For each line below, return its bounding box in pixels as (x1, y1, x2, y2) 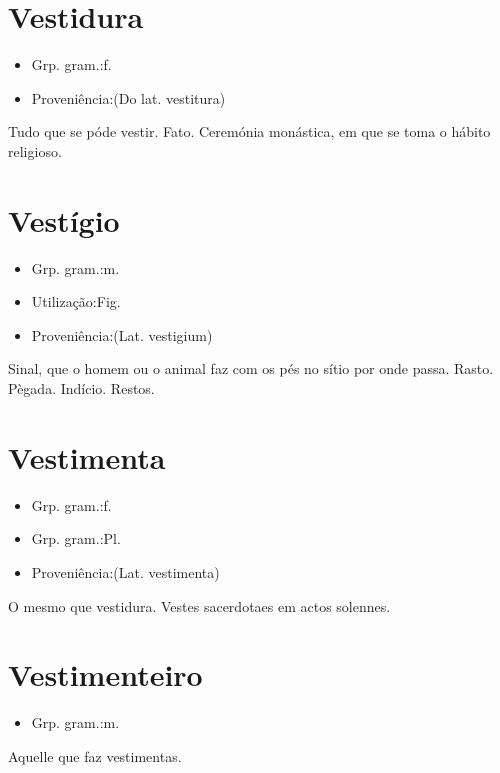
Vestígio (8, 199, 120, 240)
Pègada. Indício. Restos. (8, 378, 155, 398)
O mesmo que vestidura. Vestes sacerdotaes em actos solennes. (8, 595, 391, 616)
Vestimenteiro (8, 654, 203, 695)
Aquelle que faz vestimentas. (8, 745, 182, 766)
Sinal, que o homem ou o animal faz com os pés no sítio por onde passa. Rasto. (8, 358, 494, 379)
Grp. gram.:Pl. (31, 528, 121, 549)
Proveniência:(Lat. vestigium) (31, 324, 213, 345)
